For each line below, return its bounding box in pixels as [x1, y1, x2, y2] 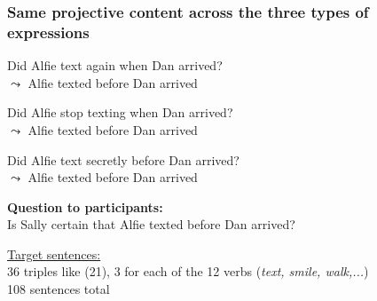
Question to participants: [7, 197, 163, 216]
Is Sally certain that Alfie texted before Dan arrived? [7, 215, 295, 234]
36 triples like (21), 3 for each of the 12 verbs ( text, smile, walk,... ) [7, 262, 369, 281]
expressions [7, 20, 90, 43]
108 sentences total [7, 280, 110, 298]
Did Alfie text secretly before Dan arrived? [7, 150, 240, 169]
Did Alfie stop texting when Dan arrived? [7, 103, 233, 122]
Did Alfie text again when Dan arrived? [7, 56, 223, 75]
